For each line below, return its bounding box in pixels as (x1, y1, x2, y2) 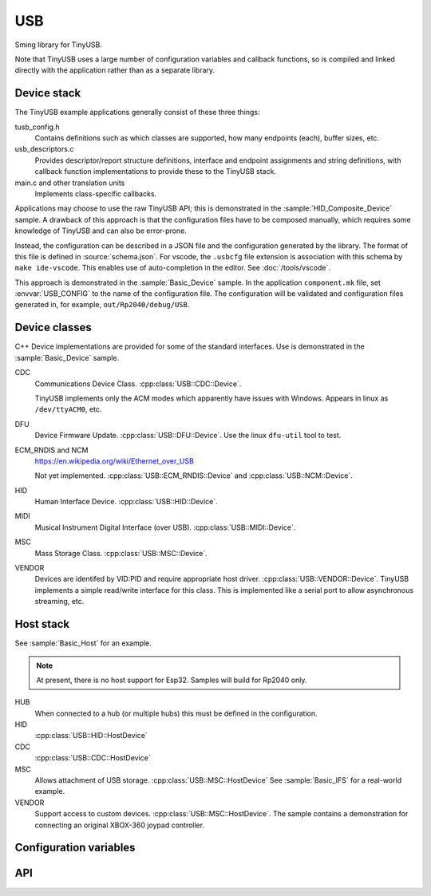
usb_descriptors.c (14, 144, 74, 154)
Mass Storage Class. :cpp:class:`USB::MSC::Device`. (34, 548, 208, 558)
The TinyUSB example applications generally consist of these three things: (14, 108, 260, 117)
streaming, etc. (34, 597, 85, 606)
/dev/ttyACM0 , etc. (34, 405, 102, 414)
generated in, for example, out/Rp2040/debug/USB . (14, 300, 190, 310)
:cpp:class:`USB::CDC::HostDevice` (34, 753, 151, 763)
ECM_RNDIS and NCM (14, 445, 89, 455)
